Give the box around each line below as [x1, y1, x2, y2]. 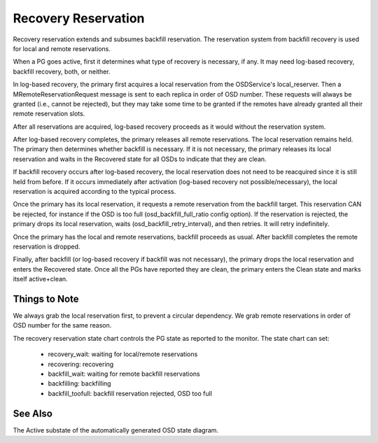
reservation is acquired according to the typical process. [13, 188, 176, 196]
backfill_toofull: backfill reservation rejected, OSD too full [48, 389, 213, 398]
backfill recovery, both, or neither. [13, 67, 111, 76]
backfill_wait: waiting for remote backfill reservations [48, 370, 200, 378]
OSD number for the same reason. [13, 321, 112, 330]
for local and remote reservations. [13, 44, 111, 52]
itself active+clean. [13, 275, 68, 283]
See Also [13, 407, 52, 419]
